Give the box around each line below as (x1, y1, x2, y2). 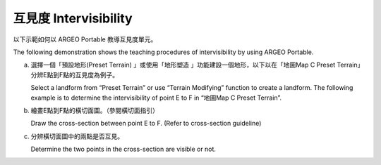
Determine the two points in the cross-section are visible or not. (30, 145, 217, 154)
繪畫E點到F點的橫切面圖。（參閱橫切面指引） (30, 106, 159, 114)
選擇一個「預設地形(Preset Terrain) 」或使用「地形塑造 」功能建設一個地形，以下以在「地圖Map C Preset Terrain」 (30, 60, 364, 70)
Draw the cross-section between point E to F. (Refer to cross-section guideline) (30, 119, 262, 128)
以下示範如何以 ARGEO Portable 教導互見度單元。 (13, 35, 157, 44)
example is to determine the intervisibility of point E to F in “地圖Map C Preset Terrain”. (30, 93, 282, 102)
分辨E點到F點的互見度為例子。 (30, 70, 119, 79)
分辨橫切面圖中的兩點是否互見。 (30, 132, 123, 140)
